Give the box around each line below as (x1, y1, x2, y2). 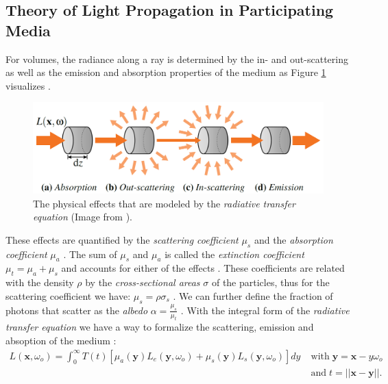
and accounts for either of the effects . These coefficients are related (61, 261, 345, 275)
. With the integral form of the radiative (180, 303, 350, 317)
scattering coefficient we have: (5, 288, 131, 303)
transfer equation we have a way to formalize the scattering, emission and (5, 320, 314, 334)
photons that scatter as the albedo (5, 303, 148, 317)
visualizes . (5, 78, 51, 92)
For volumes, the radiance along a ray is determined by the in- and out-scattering (5, 51, 348, 66)
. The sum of (63, 246, 117, 261)
